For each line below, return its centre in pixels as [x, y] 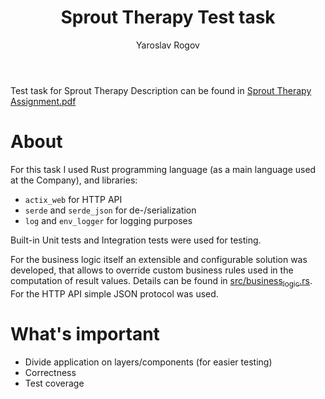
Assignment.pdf [43, 101]
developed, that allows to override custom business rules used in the [152, 270]
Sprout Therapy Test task [168, 17]
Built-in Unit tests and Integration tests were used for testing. [136, 240]
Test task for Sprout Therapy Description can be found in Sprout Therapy [161, 90]
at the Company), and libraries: [74, 180]
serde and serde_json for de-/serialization [110, 210]
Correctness [50, 372]
